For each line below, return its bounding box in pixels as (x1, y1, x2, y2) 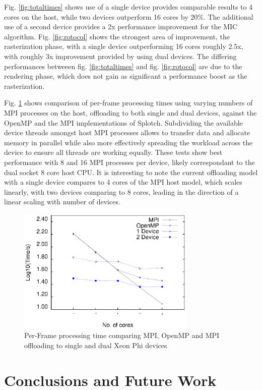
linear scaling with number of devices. (4, 196, 120, 207)
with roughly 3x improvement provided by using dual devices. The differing (4, 50, 237, 61)
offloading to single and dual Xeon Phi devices (24, 340, 167, 350)
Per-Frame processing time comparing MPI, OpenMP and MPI (24, 330, 220, 341)
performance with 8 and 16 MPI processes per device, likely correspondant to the (4, 156, 255, 167)
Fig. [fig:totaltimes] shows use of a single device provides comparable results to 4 (4, 2, 253, 12)
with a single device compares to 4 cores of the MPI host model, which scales (4, 177, 242, 187)
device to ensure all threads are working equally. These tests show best (4, 147, 223, 157)
